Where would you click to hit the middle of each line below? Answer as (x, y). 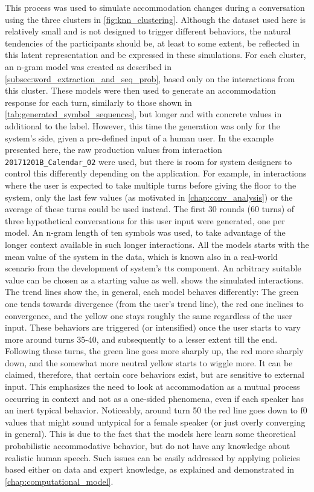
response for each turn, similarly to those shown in (98, 102)
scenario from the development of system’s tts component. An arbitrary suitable (153, 268)
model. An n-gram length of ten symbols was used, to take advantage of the (145, 232)
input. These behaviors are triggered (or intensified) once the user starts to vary (153, 327)
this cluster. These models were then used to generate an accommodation (140, 90)
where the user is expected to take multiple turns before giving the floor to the (151, 185)
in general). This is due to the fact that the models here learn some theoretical (150, 434)
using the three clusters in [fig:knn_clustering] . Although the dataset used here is (155, 19)
